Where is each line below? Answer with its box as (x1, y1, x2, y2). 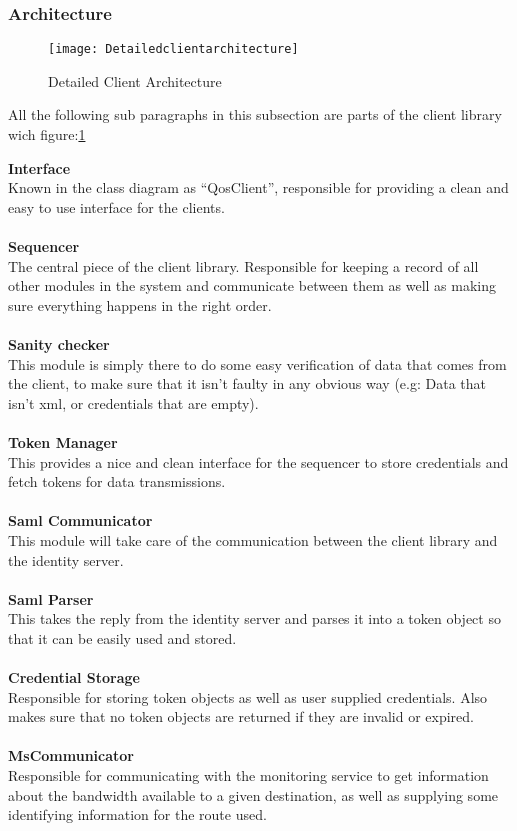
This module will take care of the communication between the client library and (8, 529, 498, 550)
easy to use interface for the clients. (8, 196, 225, 217)
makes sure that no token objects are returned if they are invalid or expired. (8, 706, 475, 727)
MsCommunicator (8, 745, 134, 766)
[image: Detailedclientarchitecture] (48, 42, 299, 57)
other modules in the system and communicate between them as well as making (8, 275, 497, 296)
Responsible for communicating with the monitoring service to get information (8, 765, 489, 786)
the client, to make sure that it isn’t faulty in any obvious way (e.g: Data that (8, 373, 487, 394)
